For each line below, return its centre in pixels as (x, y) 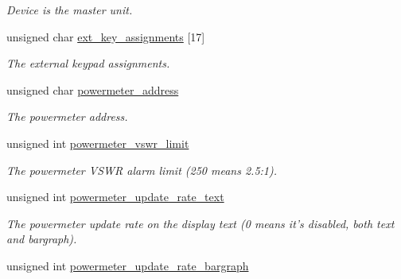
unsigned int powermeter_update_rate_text (115, 197)
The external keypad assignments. (88, 63)
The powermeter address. (67, 116)
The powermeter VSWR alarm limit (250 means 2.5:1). (142, 170)
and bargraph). (42, 239)
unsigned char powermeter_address (93, 89)
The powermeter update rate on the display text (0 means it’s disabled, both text (200, 223)
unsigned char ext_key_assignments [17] (106, 36)
